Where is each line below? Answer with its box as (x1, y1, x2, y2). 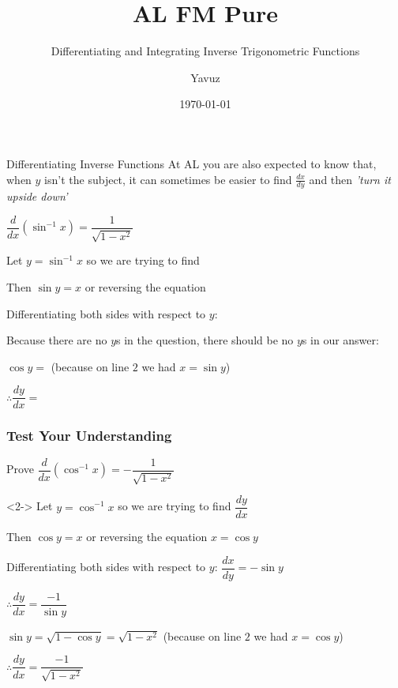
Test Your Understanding (6, 426, 172, 446)
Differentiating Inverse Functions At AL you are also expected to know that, (6, 155, 377, 171)
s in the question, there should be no (116, 332, 294, 348)
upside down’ (6, 188, 68, 205)
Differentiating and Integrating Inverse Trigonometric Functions (51, 43, 360, 59)
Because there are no (6, 332, 107, 348)
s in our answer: (302, 332, 379, 348)
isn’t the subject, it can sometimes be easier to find (44, 171, 292, 187)
